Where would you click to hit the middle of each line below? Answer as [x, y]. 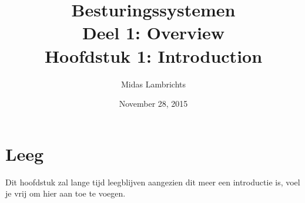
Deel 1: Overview [153, 33]
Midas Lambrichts [153, 84]
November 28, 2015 [153, 104]
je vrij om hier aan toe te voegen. [66, 193]
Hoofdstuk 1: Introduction [153, 55]
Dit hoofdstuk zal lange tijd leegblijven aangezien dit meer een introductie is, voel [153, 182]
